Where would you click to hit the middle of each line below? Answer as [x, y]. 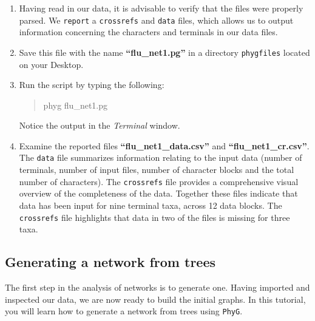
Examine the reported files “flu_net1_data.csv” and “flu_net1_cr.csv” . [164, 145]
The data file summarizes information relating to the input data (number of [161, 157]
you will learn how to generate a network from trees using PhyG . [124, 311]
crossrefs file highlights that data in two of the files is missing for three [154, 217]
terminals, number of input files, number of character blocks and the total [157, 170]
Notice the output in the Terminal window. [100, 125]
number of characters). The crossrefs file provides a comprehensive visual [159, 181]
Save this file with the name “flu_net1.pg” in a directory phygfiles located [164, 52]
